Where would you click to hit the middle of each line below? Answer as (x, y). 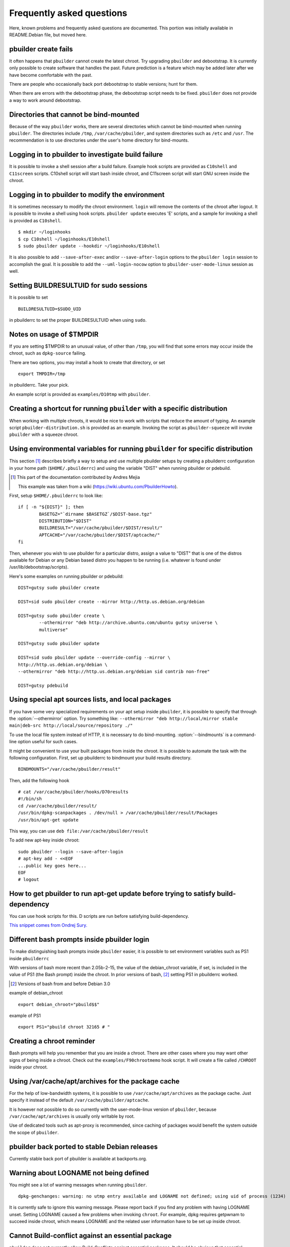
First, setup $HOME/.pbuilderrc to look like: (56, 495)
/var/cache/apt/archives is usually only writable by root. (72, 1116)
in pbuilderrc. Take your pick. (39, 385)
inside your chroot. (29, 1067)
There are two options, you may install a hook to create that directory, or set (87, 362)
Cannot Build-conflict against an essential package (90, 1236)
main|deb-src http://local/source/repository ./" (71, 726)
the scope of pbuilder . (34, 1132)
